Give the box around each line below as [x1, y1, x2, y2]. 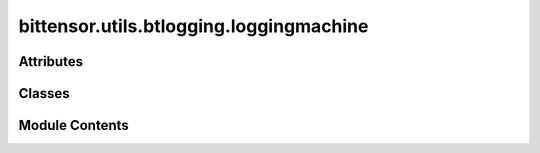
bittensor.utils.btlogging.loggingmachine [18, 15, 369, 37]
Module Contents [18, 117, 129, 134]
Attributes [18, 53, 84, 70]
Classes [18, 85, 70, 102]
